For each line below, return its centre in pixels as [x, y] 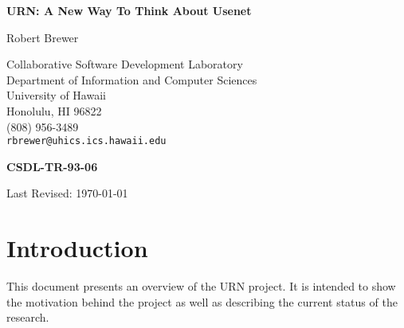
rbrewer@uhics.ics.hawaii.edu [86, 141]
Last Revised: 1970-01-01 [67, 193]
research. [28, 317]
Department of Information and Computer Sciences [132, 79]
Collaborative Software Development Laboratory [125, 64]
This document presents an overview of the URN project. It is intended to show [201, 286]
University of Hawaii [56, 95]
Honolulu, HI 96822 [54, 110]
